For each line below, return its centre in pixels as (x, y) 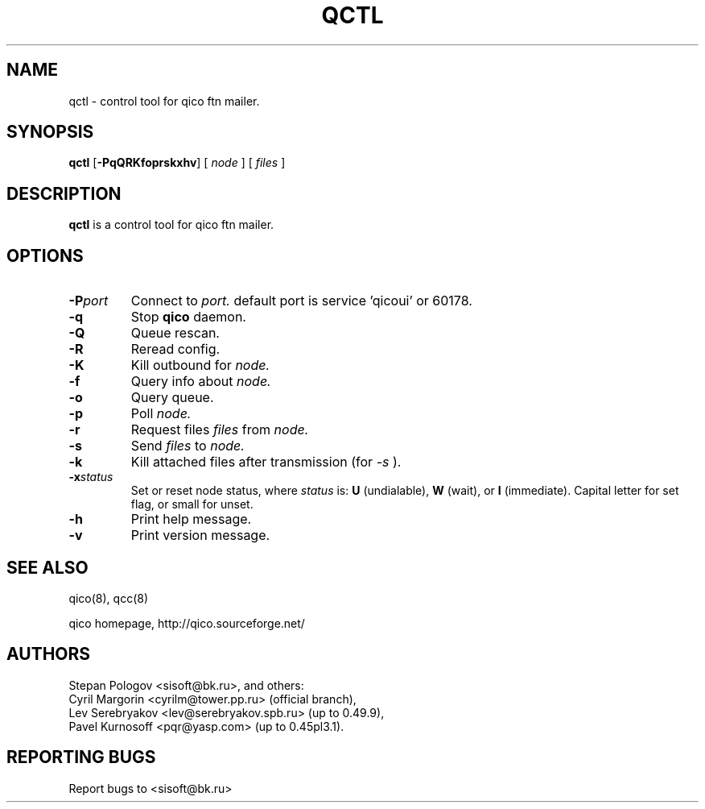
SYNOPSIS (50, 132)
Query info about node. (201, 382)
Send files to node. (188, 446)
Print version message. (200, 535)
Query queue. (172, 398)
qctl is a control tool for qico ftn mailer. (171, 225)
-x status (91, 477)
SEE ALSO (47, 567)
